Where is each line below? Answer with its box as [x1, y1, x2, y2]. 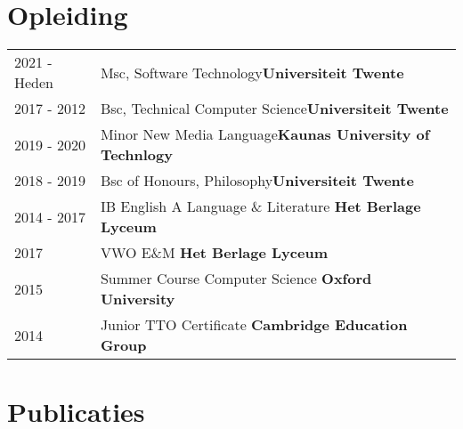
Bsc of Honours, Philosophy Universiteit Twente [100, 170, 414, 191]
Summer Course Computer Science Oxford [100, 268, 372, 289]
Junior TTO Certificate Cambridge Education [100, 314, 408, 336]
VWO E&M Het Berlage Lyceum [100, 242, 328, 263]
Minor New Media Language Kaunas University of [100, 124, 430, 145]
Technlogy [100, 144, 173, 166]
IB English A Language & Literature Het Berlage [100, 196, 421, 217]
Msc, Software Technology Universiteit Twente [100, 61, 404, 83]
